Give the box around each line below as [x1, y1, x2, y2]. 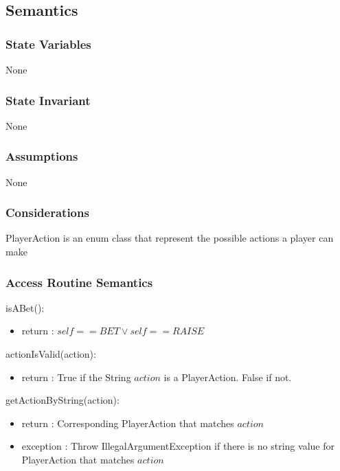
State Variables [5, 35, 91, 52]
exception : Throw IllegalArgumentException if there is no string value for [21, 439, 335, 453]
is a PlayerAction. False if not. [163, 369, 292, 384]
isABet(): [5, 300, 45, 314]
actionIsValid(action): [5, 347, 96, 361]
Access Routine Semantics [5, 273, 153, 290]
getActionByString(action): [5, 393, 120, 407]
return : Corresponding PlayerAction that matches [21, 415, 234, 430]
